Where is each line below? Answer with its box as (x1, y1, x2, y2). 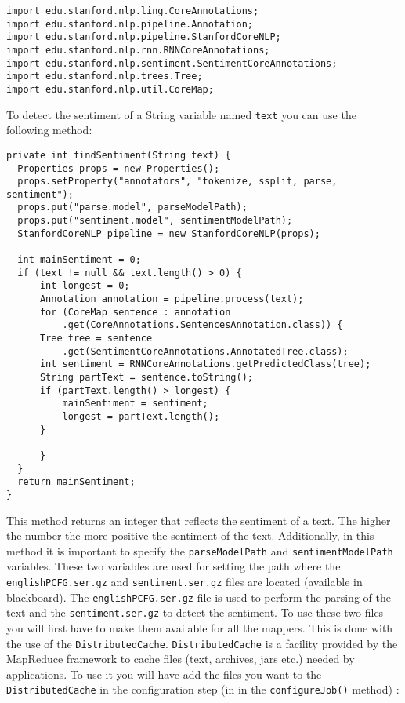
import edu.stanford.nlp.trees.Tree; (6, 71, 203, 82)
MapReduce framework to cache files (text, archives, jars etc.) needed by (6, 650, 355, 667)
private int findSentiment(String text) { (6, 149, 231, 161)
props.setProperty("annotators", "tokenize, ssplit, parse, (17, 176, 338, 188)
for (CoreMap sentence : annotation (39, 306, 231, 318)
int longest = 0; (39, 280, 130, 292)
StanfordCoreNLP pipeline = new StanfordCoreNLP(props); (17, 228, 320, 239)
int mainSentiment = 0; (17, 254, 141, 266)
